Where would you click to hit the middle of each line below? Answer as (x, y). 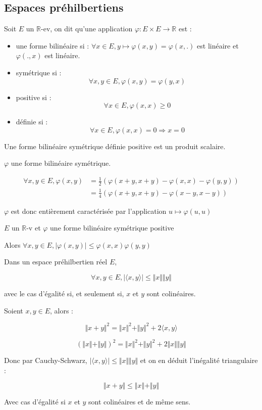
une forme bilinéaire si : (53, 45)
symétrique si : (39, 72)
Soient (14, 310)
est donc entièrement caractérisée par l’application (89, 211)
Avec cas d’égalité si (35, 402)
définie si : (32, 122)
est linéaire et (218, 45)
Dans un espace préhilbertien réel (56, 262)
